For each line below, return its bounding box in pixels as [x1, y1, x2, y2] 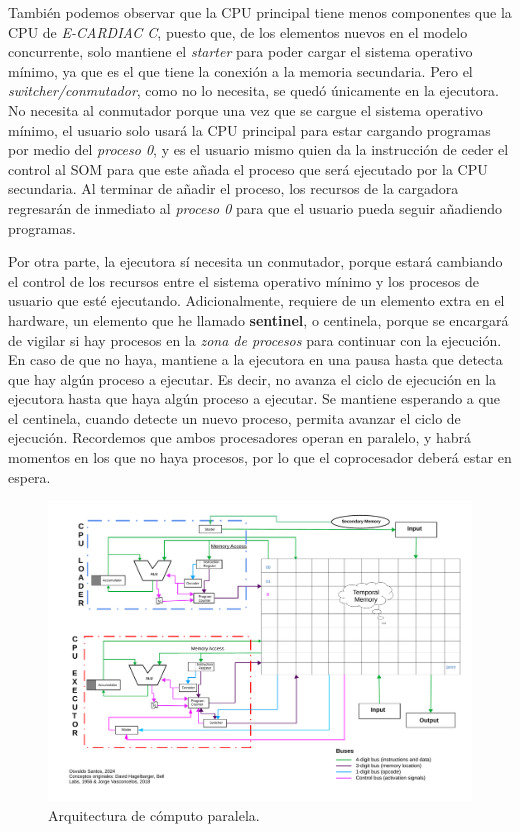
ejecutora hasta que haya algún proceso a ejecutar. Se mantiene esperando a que [8, 388, 500, 409]
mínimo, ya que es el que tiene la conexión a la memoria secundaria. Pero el [8, 60, 473, 81]
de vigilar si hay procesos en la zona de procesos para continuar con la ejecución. [8, 329, 502, 350]
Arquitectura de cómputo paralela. [48, 805, 260, 826]
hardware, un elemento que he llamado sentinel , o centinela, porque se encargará [8, 309, 509, 330]
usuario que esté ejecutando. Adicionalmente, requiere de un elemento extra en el [8, 290, 505, 311]
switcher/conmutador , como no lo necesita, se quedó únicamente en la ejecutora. [8, 80, 500, 101]
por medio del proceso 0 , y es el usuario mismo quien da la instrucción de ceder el [8, 139, 509, 160]
